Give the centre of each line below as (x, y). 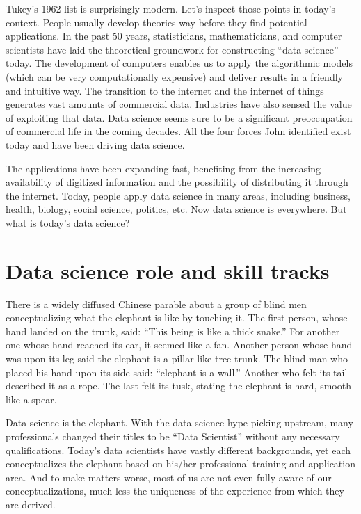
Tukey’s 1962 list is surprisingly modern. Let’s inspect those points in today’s (170, 8)
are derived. (31, 504)
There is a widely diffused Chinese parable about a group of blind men (156, 304)
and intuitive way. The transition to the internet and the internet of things (165, 90)
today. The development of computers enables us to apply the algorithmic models (179, 63)
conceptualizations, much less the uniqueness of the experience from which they (175, 491)
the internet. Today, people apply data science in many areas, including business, (178, 195)
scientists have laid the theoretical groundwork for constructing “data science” (172, 49)
